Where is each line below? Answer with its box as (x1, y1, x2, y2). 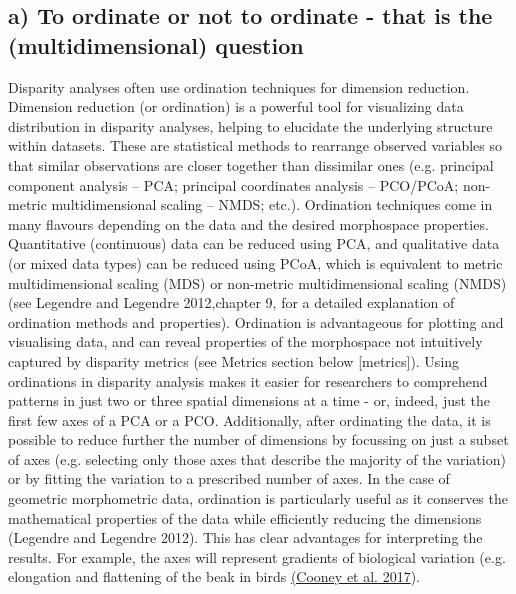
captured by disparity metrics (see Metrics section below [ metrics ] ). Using (8, 350, 460, 371)
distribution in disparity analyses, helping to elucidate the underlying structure (8, 115, 493, 136)
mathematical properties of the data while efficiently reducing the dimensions (8, 507, 482, 528)
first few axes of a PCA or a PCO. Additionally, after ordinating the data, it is (8, 409, 491, 430)
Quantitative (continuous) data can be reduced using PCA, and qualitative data (8, 233, 500, 254)
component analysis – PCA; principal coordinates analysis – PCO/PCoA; (8, 174, 459, 195)
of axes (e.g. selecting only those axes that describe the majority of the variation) (8, 448, 506, 469)
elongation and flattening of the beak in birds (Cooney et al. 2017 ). (8, 566, 421, 587)
